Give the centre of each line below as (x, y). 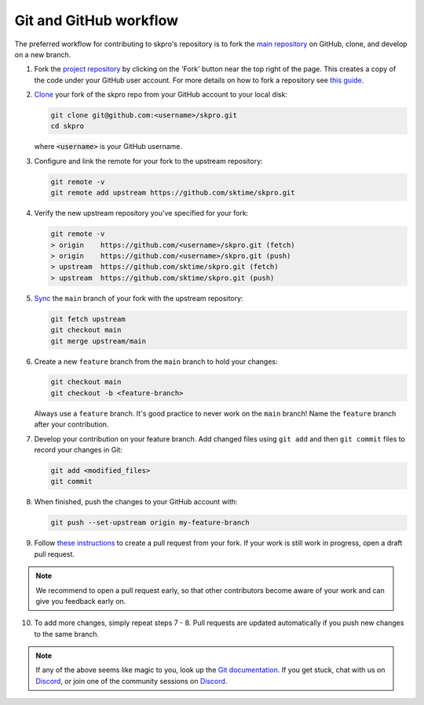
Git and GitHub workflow (97, 20)
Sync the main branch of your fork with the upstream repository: (139, 298)
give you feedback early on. (81, 601)
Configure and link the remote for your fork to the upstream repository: (148, 161)
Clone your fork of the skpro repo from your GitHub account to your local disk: (161, 95)
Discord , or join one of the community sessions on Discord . (132, 681)
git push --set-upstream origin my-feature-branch (150, 523)
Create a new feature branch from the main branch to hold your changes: (156, 362)
